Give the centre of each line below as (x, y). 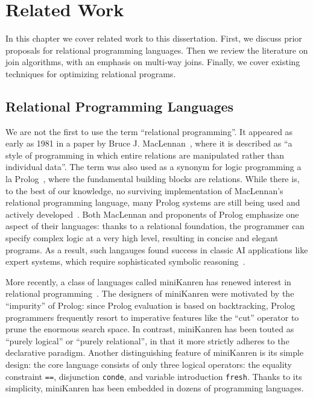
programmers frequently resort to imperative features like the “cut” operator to (152, 317)
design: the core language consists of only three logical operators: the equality (149, 364)
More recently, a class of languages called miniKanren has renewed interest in (148, 281)
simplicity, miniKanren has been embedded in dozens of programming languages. (155, 388)
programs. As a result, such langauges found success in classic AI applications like (157, 249)
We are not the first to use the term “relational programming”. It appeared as (149, 131)
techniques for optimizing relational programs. (91, 73)
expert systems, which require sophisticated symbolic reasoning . (125, 261)
